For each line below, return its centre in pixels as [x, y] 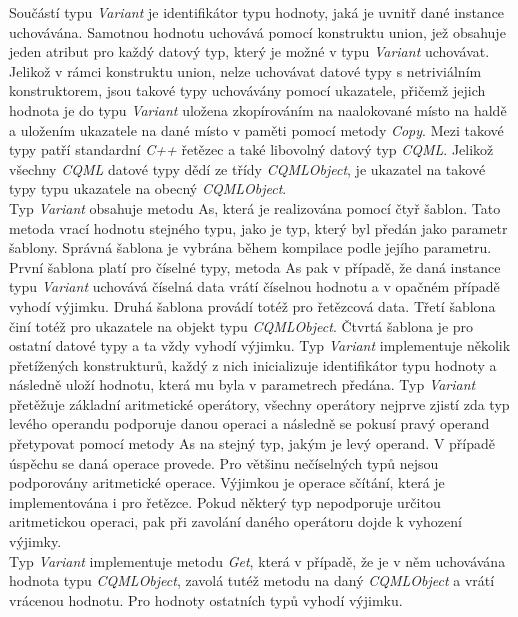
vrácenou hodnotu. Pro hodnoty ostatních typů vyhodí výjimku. [206, 599]
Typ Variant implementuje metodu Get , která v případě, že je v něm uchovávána [257, 560]
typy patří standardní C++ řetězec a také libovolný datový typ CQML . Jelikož [251, 149]
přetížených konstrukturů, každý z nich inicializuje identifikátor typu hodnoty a [253, 364]
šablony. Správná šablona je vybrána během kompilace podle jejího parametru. [250, 247]
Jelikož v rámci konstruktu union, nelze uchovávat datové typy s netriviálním [245, 70]
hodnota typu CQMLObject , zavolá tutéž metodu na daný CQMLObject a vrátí [252, 580]
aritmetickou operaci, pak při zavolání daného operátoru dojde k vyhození [235, 521]
